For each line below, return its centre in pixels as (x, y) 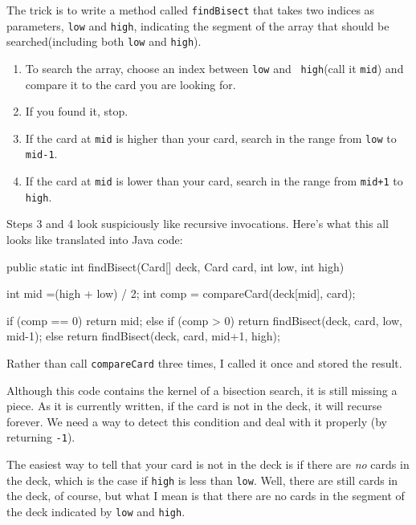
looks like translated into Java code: (95, 240)
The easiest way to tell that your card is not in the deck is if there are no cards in (208, 464)
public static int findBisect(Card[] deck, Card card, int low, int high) (175, 266)
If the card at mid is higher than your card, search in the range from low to (211, 138)
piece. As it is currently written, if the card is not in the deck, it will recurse (194, 406)
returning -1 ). (41, 437)
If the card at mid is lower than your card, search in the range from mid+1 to (214, 181)
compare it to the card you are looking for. (131, 84)
